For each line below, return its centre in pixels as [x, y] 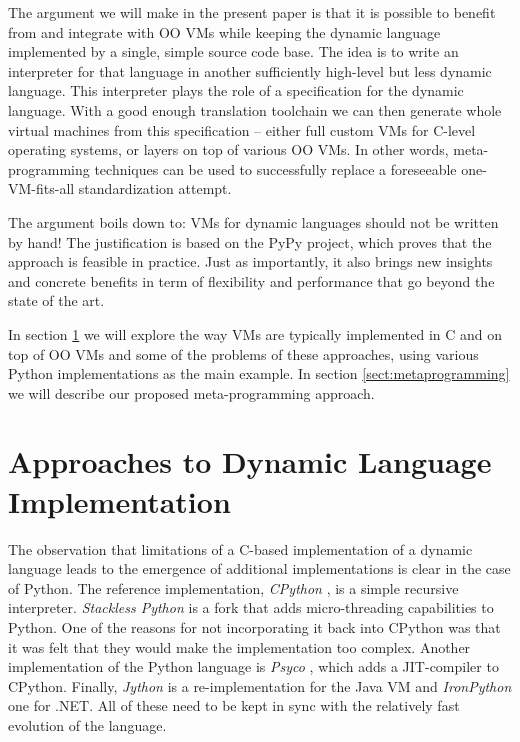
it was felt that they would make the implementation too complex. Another [239, 646]
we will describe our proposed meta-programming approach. [191, 392]
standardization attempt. [155, 188]
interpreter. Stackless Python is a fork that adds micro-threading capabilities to [251, 607]
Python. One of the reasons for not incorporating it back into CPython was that [254, 626]
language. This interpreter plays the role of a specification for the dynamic [236, 90]
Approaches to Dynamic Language [250, 461]
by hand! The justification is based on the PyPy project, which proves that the [250, 241]
